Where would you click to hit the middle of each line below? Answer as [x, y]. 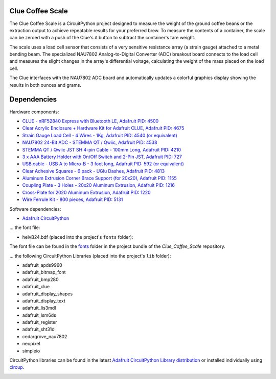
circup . [17, 367]
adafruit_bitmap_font [44, 272]
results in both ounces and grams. [45, 85]
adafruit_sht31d [38, 330]
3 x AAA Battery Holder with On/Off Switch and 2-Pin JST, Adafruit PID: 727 [102, 157]
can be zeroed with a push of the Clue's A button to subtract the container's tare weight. [102, 38]
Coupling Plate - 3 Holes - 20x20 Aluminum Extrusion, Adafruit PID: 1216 [98, 185]
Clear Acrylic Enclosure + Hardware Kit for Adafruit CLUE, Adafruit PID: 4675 [103, 128]
